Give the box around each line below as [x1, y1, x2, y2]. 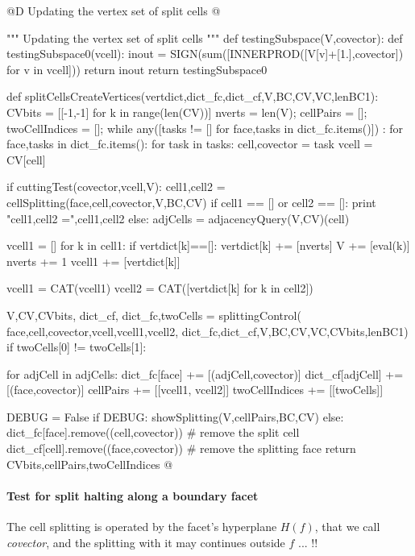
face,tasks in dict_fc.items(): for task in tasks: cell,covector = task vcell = [6, 135, 373, 152]
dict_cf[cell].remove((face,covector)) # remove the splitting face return [6, 440, 356, 457]
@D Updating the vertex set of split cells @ [6, 2, 221, 19]
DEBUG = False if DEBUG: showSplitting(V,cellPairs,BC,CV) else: [6, 408, 344, 425]
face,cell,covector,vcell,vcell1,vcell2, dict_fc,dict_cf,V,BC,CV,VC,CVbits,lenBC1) [6, 322, 409, 339]
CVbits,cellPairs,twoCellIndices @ [6, 455, 173, 472]
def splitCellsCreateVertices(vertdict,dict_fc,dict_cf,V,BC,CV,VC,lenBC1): [6, 88, 379, 105]
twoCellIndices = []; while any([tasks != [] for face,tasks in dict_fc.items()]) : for [6, 119, 404, 136]
